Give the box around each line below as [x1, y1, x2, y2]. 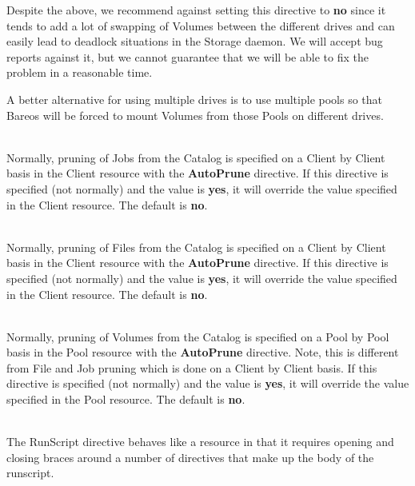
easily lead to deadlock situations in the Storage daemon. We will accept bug [6, 33, 383, 50]
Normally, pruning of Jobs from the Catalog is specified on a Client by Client [6, 149, 385, 165]
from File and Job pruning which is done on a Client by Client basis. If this [6, 359, 377, 376]
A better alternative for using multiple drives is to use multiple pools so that [6, 90, 383, 107]
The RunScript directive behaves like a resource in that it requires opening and [6, 433, 394, 450]
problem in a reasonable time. [6, 64, 153, 81]
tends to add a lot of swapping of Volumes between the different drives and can [6, 17, 395, 34]
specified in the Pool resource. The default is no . [6, 391, 245, 408]
